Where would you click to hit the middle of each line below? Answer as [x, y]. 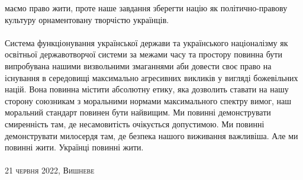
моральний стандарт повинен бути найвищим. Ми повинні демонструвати [138, 112]
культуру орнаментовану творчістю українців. [87, 19]
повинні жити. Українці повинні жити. [74, 147]
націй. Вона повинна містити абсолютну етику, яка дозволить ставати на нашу [147, 89]
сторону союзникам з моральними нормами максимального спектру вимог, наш [148, 100]
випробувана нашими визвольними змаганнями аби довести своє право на [138, 65]
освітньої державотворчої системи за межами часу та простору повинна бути [144, 54]
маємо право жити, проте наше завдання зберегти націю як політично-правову [146, 8]
